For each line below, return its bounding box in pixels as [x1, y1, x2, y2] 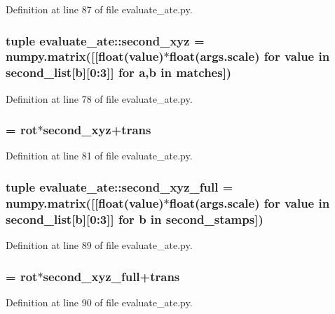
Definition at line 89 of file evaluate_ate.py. [6, 238, 193, 252]
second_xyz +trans [43, 121, 151, 138]
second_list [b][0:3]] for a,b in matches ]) [6, 64, 232, 81]
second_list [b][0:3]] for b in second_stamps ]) [6, 210, 264, 227]
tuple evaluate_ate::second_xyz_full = [6, 178, 233, 195]
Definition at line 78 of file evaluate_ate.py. [6, 91, 193, 106]
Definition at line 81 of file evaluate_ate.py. [6, 148, 193, 163]
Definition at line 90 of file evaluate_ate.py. [6, 294, 193, 309]
